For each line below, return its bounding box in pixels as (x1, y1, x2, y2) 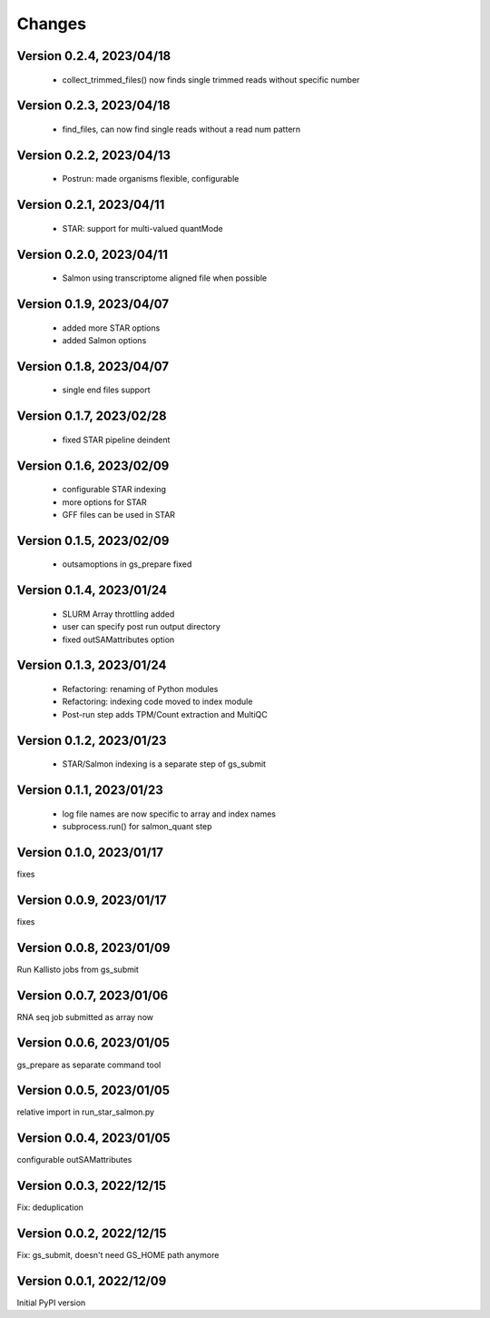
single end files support (62, 384, 151, 395)
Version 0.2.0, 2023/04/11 (16, 246, 168, 263)
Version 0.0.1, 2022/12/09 (16, 1273, 167, 1289)
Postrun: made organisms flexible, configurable (62, 173, 240, 184)
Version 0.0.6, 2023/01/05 (16, 1036, 170, 1051)
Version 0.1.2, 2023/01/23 (16, 732, 167, 748)
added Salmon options (62, 334, 147, 345)
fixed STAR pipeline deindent (62, 434, 171, 445)
